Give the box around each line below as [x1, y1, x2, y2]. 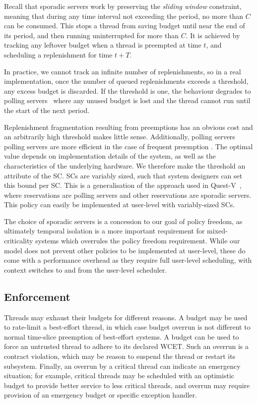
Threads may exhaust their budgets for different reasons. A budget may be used [4, 312, 248, 322]
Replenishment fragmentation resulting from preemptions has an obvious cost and [4, 121, 253, 132]
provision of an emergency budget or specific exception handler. [4, 390, 197, 400]
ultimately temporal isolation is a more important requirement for [4, 226, 205, 236]
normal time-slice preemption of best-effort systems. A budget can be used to [4, 331, 239, 342]
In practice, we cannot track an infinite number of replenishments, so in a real [4, 66, 241, 76]
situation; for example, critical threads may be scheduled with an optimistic [4, 370, 234, 381]
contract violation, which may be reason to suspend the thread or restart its [4, 351, 236, 361]
